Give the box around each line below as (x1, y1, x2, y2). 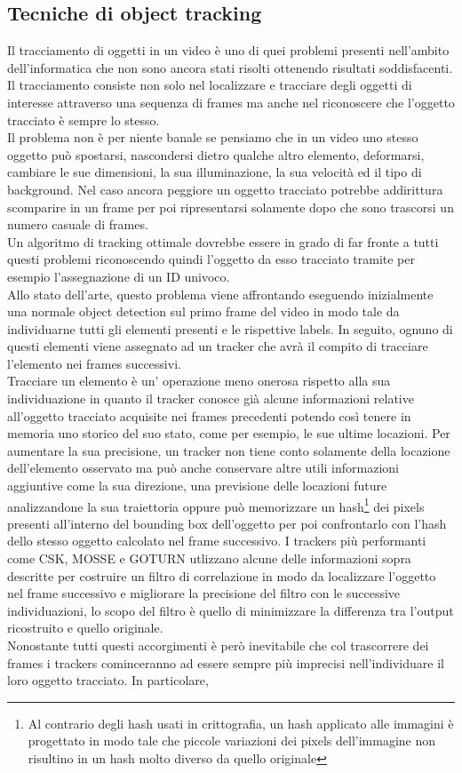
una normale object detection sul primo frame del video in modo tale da (7, 302, 400, 321)
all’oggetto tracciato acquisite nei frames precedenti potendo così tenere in (7, 406, 411, 425)
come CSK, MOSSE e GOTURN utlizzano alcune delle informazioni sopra (7, 549, 411, 568)
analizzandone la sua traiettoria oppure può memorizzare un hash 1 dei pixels (7, 494, 425, 515)
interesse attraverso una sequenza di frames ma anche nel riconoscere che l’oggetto (7, 92, 455, 111)
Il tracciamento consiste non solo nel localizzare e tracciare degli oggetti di (7, 76, 412, 94)
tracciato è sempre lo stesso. (7, 110, 160, 129)
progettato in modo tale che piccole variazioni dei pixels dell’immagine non (28, 731, 436, 750)
